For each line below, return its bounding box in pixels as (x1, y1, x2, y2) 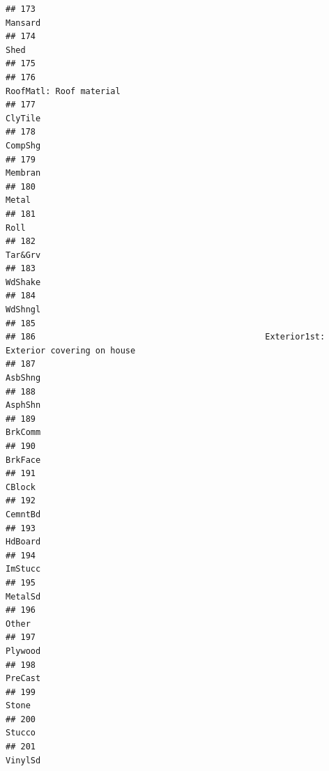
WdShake (6, 277, 41, 287)
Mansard (6, 17, 41, 28)
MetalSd (6, 591, 41, 602)
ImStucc (6, 564, 41, 574)
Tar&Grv (6, 250, 41, 260)
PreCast (6, 673, 41, 684)
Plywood (6, 646, 41, 656)
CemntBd (6, 509, 41, 519)
